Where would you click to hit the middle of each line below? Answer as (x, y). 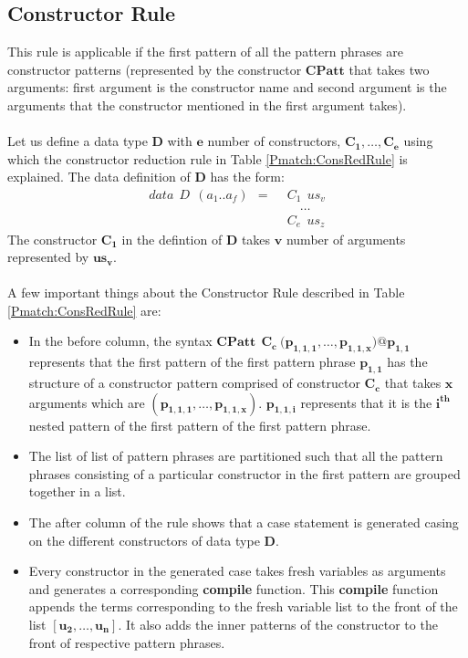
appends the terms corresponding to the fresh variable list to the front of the (243, 606)
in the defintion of (172, 239)
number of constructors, (274, 141)
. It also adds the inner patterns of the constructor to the (278, 624)
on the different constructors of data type (144, 540)
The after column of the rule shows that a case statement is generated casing (244, 522)
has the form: (247, 177)
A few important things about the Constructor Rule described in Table (206, 292)
